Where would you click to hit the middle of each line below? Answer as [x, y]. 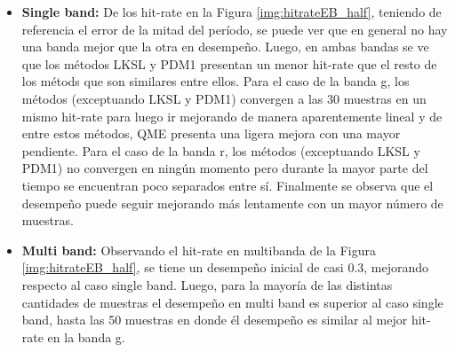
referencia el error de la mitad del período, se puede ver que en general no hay [235, 29]
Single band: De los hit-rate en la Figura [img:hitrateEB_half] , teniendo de [231, 12]
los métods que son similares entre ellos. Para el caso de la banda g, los [216, 81]
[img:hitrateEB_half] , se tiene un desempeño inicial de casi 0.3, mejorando [225, 267]
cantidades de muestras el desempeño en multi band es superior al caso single [232, 302]
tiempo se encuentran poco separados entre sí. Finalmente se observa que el [227, 185]
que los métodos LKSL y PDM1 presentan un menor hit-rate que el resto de [229, 63]
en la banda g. [86, 336]
